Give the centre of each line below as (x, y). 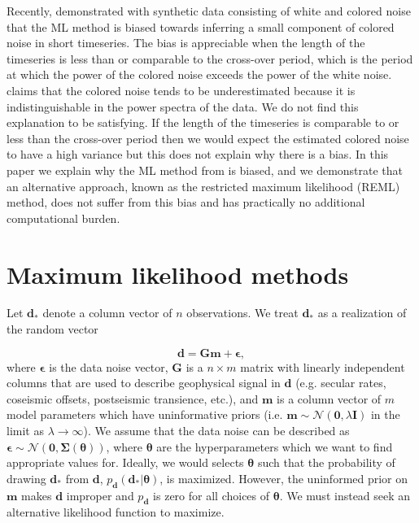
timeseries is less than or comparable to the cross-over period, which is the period (210, 58)
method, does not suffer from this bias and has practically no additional (186, 202)
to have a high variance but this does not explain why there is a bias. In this (198, 154)
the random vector (52, 329)
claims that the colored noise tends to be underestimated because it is (181, 90)
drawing (26, 478)
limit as (25, 430)
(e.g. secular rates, (341, 383)
